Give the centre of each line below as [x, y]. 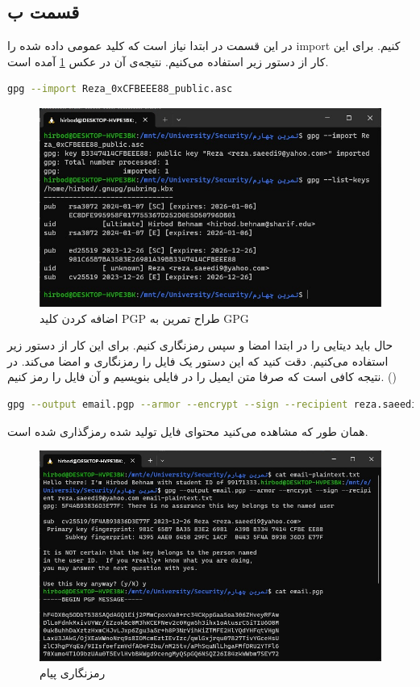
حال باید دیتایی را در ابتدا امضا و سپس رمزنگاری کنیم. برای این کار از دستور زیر [200, 345]
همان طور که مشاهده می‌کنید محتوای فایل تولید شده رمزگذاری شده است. [188, 431]
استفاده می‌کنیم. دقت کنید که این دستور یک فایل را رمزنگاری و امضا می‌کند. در [198, 360]
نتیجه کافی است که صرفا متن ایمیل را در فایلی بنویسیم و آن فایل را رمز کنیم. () [202, 377]
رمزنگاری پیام [73, 672]
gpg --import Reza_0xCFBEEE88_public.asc [120, 89]
